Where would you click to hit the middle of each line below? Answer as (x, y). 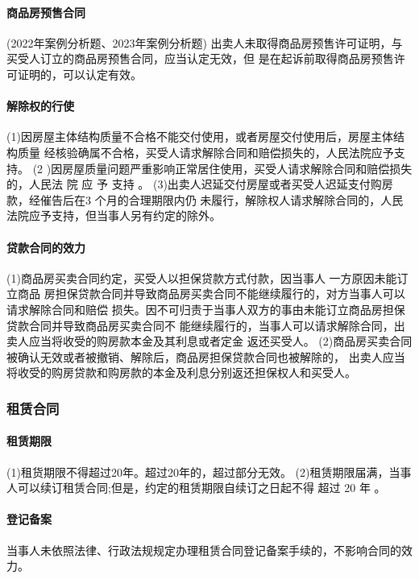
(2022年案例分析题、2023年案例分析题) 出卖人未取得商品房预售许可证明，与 (205, 42)
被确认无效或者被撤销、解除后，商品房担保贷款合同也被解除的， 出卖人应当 (206, 356)
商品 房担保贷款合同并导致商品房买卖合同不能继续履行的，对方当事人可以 (211, 294)
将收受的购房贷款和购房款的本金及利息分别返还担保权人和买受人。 (181, 372)
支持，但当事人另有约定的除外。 (136, 215)
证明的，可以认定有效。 (79, 74)
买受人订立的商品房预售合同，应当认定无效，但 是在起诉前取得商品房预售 (200, 58)
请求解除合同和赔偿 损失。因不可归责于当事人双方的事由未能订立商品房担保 (206, 309)
